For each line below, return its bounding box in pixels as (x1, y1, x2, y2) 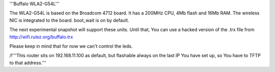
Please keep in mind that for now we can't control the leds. (9, 43, 133, 49)
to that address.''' (9, 59, 46, 66)
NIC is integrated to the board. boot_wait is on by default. (9, 17, 129, 23)
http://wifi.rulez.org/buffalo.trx (9, 34, 73, 40)
